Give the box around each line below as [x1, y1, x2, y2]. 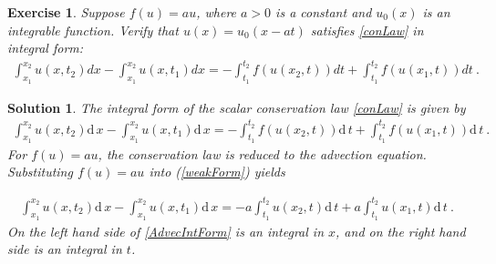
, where [196, 3, 237, 21]
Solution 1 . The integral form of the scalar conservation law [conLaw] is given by [7, 97, 466, 117]
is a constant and [275, 3, 372, 21]
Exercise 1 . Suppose [7, 3, 125, 21]
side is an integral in [7, 239, 122, 259]
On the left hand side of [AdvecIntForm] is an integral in [7, 221, 325, 240]
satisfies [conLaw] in [310, 20, 424, 39]
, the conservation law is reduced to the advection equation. [98, 144, 427, 163]
